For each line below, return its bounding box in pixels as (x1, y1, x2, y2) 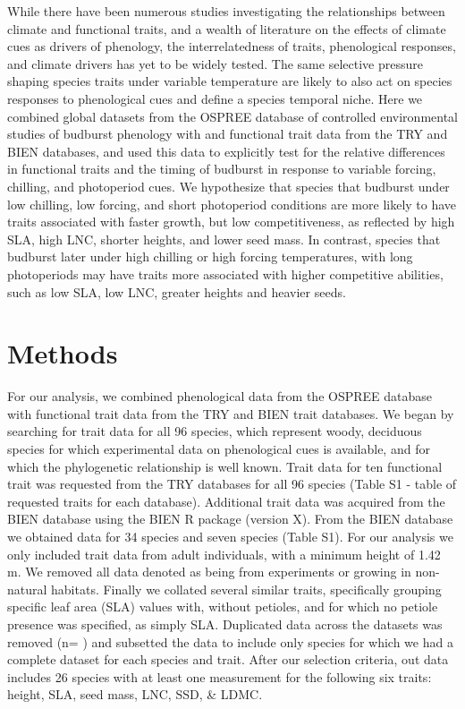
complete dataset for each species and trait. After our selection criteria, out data (7, 650, 449, 669)
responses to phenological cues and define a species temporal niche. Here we (7, 89, 423, 107)
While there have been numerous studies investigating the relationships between (7, 2, 445, 20)
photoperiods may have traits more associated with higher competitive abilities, (7, 264, 444, 283)
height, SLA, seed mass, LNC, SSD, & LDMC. (7, 685, 263, 704)
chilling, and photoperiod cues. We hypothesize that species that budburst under (7, 176, 450, 195)
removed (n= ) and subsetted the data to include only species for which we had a (7, 632, 453, 651)
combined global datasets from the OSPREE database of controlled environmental (7, 107, 458, 125)
